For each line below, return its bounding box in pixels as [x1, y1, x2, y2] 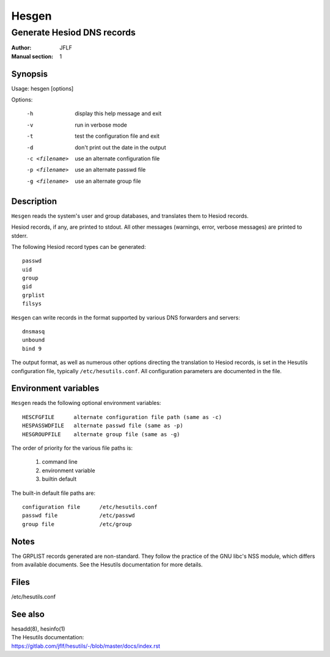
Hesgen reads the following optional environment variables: [11, 399, 161, 407]
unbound [22, 336, 45, 344]
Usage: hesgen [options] [11, 84, 74, 92]
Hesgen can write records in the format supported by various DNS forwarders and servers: [11, 314, 241, 321]
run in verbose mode [75, 121, 128, 128]
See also [11, 609, 45, 619]
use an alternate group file [75, 177, 141, 185]
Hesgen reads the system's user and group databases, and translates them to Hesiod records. [11, 212, 249, 220]
